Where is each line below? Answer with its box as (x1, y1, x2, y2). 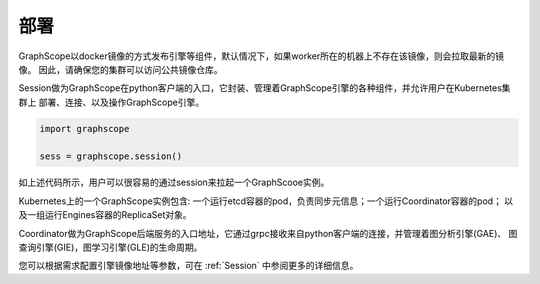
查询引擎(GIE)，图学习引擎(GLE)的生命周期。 (18, 241, 203, 254)
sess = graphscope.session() (39, 151, 183, 162)
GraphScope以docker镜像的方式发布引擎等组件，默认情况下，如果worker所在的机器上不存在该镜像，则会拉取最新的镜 (18, 50, 505, 62)
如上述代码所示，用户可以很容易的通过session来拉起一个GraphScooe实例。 (18, 176, 330, 189)
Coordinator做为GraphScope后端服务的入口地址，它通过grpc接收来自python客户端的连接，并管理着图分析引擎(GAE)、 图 (18, 227, 518, 239)
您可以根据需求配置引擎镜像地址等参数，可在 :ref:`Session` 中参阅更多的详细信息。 (18, 260, 359, 272)
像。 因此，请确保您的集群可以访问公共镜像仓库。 (18, 63, 223, 75)
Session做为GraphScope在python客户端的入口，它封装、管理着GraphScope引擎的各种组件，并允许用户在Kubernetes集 (18, 82, 511, 94)
